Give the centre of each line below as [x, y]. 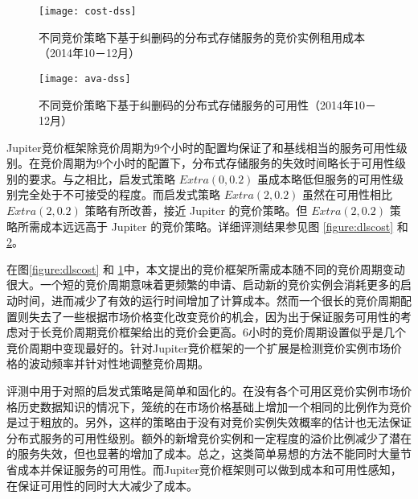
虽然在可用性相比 [348, 194]
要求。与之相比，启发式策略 [102, 178]
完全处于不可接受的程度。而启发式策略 [119, 194]
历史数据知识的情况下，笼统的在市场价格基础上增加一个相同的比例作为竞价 [214, 406]
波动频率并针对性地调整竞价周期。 [119, 363]
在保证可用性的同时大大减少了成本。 [102, 485]
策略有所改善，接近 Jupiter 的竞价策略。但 [196, 210]
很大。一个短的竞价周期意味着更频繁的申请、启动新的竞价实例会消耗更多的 [203, 285]
